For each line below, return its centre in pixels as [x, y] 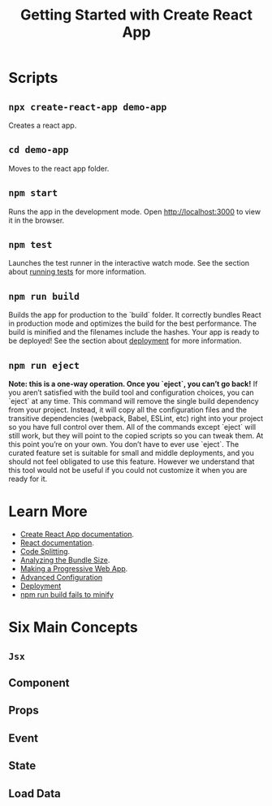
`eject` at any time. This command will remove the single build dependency [134, 401]
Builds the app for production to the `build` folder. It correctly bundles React [135, 315]
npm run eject [44, 365]
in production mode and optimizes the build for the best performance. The [133, 323]
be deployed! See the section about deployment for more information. [125, 341]
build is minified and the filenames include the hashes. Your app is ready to [134, 332]
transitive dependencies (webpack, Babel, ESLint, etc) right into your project [136, 418]
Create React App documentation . [77, 534]
